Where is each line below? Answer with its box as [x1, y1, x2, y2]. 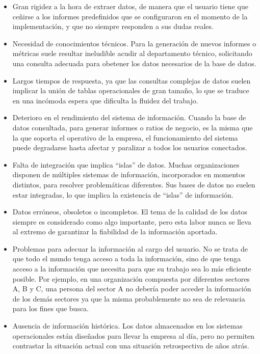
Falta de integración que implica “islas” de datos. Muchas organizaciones [12, 159, 240, 170]
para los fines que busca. [12, 303, 89, 314]
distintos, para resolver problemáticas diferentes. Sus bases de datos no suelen [12, 179, 255, 189]
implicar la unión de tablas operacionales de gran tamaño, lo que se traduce [12, 85, 249, 96]
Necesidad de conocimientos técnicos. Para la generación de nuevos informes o [12, 38, 256, 48]
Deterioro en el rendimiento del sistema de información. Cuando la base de [12, 112, 246, 123]
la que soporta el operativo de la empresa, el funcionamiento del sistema [12, 132, 238, 143]
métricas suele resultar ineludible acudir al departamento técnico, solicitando [12, 48, 252, 59]
